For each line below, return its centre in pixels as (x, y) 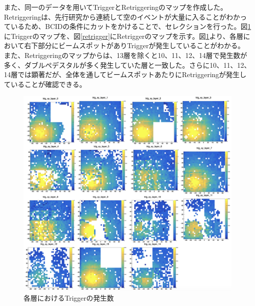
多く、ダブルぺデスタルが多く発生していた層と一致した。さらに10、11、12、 (127, 65)
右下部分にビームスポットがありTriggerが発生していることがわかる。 (134, 45)
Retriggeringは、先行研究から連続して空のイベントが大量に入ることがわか (122, 16)
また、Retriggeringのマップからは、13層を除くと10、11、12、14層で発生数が (126, 55)
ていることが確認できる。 (45, 84)
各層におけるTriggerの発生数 (69, 297)
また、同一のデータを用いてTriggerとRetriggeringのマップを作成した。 (116, 7)
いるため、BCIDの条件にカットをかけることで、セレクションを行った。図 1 (131, 26)
